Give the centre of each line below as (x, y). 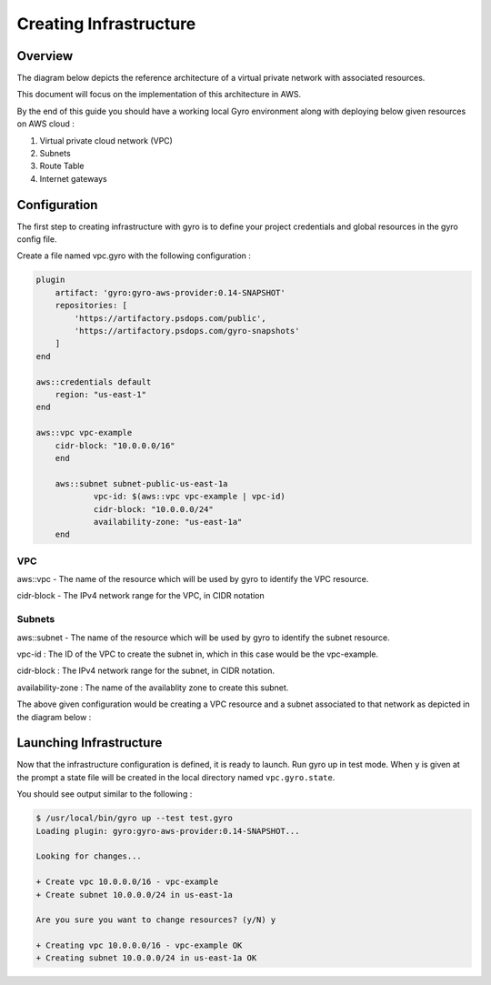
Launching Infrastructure (90, 743)
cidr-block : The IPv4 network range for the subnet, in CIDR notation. (146, 671)
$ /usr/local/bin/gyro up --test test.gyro (135, 818)
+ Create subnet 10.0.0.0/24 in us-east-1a (135, 895)
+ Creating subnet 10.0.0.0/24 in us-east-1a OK (146, 958)
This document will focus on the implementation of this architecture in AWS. (159, 95)
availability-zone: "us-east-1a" (168, 522)
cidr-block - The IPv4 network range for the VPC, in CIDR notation (141, 596)
